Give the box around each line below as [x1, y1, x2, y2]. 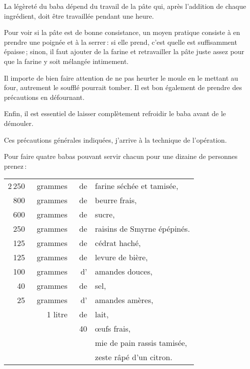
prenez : [4, 160, 27, 171]
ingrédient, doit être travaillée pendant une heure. [4, 10, 154, 21]
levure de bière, [95, 251, 148, 263]
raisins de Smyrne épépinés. [95, 223, 190, 235]
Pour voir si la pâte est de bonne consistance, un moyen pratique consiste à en [4, 27, 240, 37]
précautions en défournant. [4, 92, 85, 102]
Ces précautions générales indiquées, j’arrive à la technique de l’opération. [4, 134, 227, 145]
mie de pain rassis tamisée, [95, 337, 187, 349]
